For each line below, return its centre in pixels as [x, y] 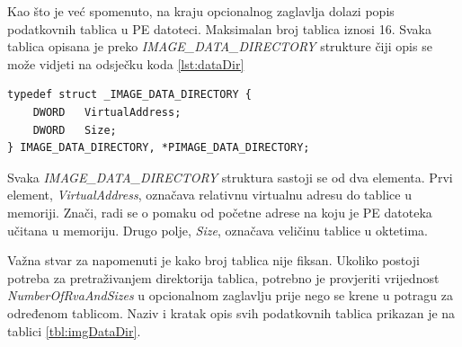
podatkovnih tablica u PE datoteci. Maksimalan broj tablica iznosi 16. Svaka [219, 28]
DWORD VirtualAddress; [107, 112]
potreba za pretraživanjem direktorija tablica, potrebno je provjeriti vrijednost [223, 277]
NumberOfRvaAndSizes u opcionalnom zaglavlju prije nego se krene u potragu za [230, 295]
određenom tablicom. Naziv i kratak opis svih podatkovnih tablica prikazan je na [231, 312]
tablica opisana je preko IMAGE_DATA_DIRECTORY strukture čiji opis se [220, 46]
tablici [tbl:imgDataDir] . [74, 330]
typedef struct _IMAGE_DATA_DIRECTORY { [130, 95]
